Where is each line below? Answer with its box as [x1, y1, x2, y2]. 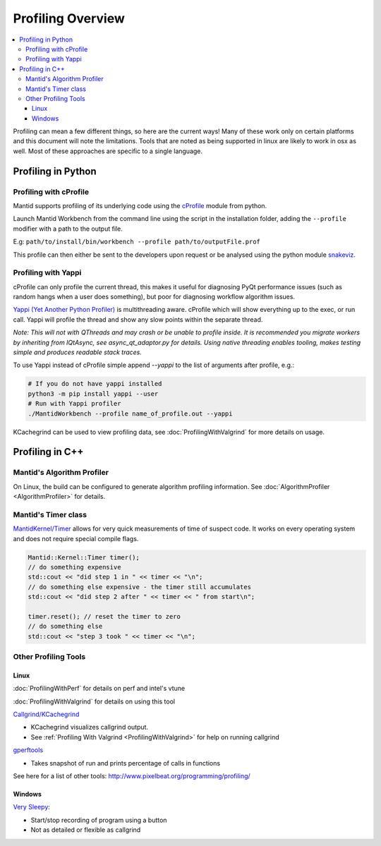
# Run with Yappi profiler [28, 399, 121, 408]
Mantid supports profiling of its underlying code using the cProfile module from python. [13, 202, 267, 210]
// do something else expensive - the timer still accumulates [28, 583, 252, 591]
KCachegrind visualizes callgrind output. [30, 723, 148, 732]
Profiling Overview [13, 11, 125, 26]
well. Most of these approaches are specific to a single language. [13, 147, 203, 155]
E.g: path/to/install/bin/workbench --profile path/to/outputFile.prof [13, 237, 261, 246]
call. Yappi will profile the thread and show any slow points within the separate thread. [13, 315, 263, 324]
